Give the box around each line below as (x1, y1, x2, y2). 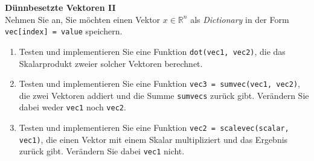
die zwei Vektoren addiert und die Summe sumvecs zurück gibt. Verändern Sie (19, 89, 309, 101)
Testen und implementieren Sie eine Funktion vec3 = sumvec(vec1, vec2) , (19, 77, 300, 90)
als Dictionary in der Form (190, 13, 289, 25)
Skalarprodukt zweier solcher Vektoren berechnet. (19, 57, 203, 69)
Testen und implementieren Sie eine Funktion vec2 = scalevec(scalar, (19, 121, 289, 134)
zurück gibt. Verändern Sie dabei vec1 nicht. (19, 145, 185, 157)
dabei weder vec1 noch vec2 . (19, 101, 126, 113)
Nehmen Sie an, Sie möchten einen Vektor (5, 13, 161, 25)
